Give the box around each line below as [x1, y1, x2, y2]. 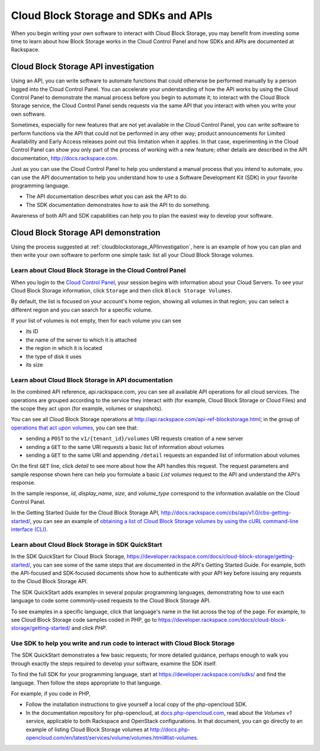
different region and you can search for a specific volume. [11, 306, 153, 313]
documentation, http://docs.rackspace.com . [11, 154, 119, 161]
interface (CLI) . [11, 526, 48, 533]
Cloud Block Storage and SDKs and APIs [11, 9, 213, 22]
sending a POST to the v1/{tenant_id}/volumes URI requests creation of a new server [25, 435, 244, 442]
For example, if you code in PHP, [11, 690, 91, 697]
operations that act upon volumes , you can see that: [11, 424, 139, 431]
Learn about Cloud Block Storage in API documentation [11, 375, 173, 384]
